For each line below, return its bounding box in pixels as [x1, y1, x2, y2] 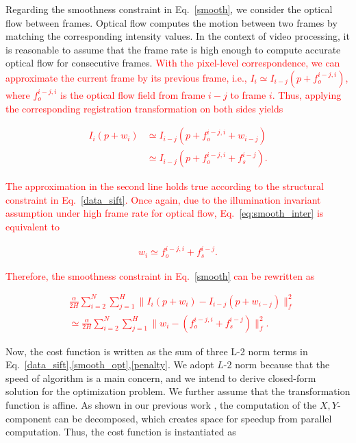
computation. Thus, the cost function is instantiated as [5, 424, 236, 439]
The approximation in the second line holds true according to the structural [5, 179, 324, 193]
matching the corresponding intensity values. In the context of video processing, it [5, 29, 350, 43]
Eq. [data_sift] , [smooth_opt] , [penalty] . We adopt [5, 357, 214, 372]
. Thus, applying [272, 87, 342, 101]
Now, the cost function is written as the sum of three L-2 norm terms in [5, 344, 308, 358]
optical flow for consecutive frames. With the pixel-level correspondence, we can [5, 56, 340, 70]
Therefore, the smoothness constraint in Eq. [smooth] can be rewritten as [5, 268, 315, 283]
